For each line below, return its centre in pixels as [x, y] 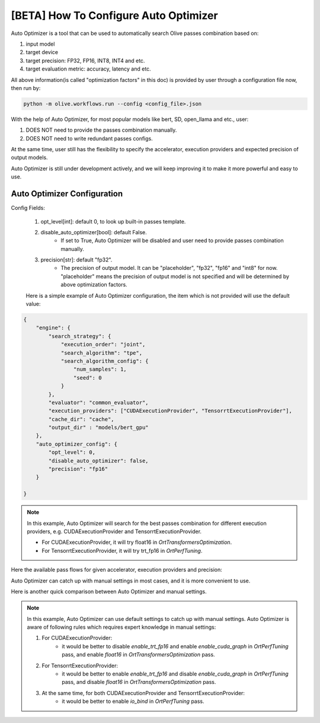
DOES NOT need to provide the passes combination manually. [101, 130]
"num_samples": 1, [100, 370]
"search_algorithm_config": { [105, 361]
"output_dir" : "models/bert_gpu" [98, 428]
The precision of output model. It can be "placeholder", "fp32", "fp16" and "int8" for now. [169, 268]
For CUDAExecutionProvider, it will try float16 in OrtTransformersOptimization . [137, 542]
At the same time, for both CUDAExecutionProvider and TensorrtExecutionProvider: [143, 693]
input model [40, 44]
